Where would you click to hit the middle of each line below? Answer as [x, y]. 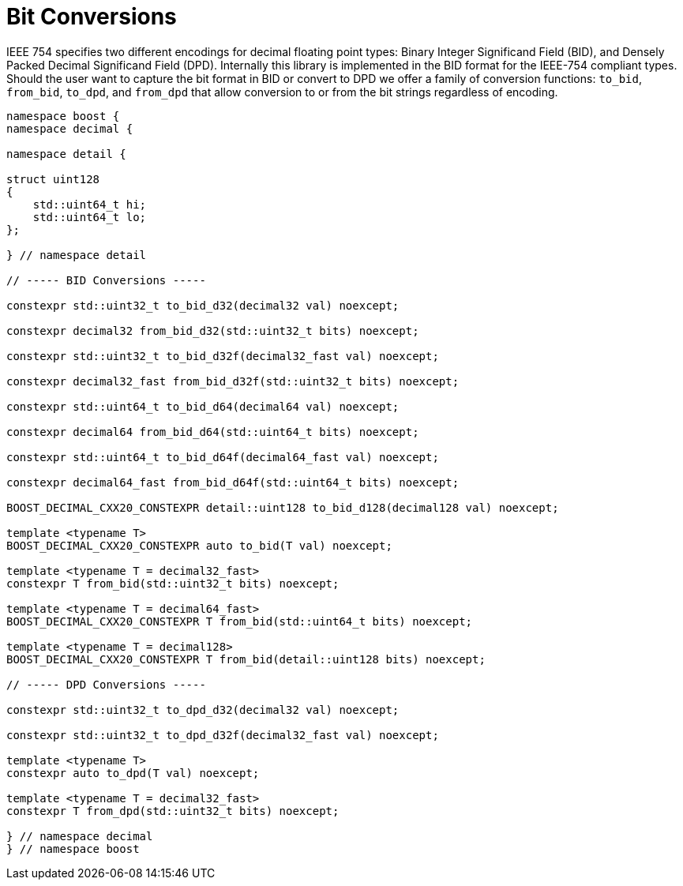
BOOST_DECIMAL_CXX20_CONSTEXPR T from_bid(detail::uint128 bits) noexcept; [246, 659]
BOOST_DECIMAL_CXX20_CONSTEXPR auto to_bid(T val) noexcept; [199, 545]
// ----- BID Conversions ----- [106, 280]
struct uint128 [53, 179]
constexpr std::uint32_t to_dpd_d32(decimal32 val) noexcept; [203, 710]
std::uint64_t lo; [90, 217]
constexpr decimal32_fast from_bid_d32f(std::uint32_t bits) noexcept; [233, 381]
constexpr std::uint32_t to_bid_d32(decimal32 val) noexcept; [203, 305]
